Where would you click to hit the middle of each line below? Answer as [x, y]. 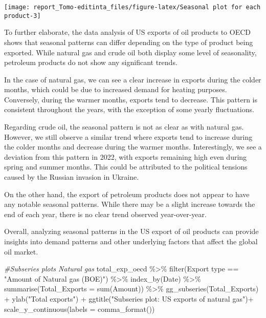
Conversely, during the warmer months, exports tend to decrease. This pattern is [131, 99]
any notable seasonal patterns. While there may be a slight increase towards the [130, 204]
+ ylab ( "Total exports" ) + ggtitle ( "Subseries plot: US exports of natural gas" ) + [129, 298]
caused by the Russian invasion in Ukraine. [72, 177]
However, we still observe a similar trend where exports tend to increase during [128, 136]
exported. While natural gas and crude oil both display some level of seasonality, [130, 52]
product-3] [23, 16]
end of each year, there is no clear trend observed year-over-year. [105, 214]
